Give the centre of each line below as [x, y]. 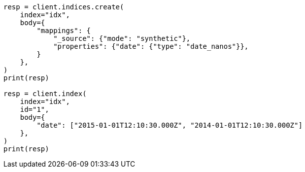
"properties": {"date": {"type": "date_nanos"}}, [151, 46]
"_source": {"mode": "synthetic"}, [122, 38]
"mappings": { [64, 31]
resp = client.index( [45, 94]
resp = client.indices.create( [64, 7]
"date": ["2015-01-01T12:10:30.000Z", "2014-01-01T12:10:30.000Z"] [169, 125]
